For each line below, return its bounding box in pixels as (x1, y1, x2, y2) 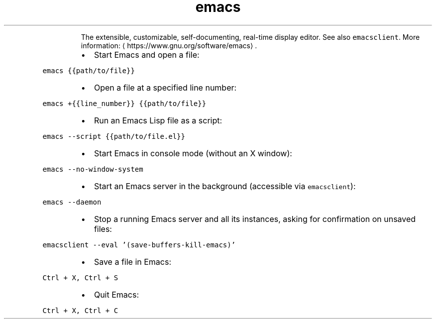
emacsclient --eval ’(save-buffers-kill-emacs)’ (42, 240, 236, 249)
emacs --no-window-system (42, 165, 143, 173)
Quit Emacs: (94, 289, 139, 300)
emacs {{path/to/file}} (42, 66, 135, 75)
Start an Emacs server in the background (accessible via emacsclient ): (94, 181, 356, 191)
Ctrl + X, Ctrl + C (42, 306, 118, 315)
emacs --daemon (42, 198, 102, 206)
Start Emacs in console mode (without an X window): (94, 148, 292, 158)
